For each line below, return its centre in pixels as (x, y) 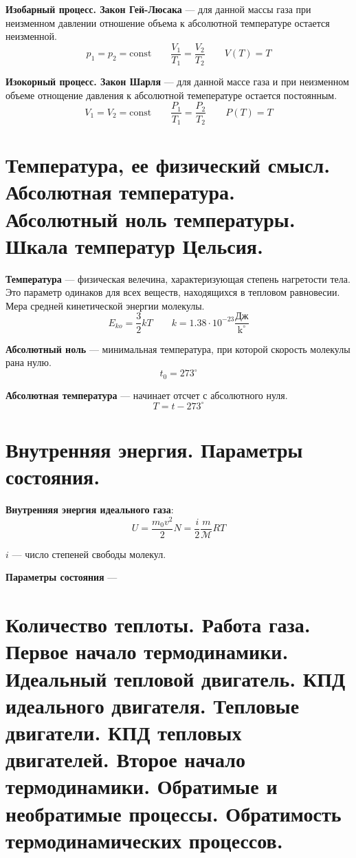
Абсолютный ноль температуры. (151, 218)
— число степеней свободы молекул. (89, 554)
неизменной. (31, 36)
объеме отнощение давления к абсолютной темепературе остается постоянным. (171, 95)
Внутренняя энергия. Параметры (154, 449)
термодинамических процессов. (144, 840)
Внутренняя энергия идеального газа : (90, 510)
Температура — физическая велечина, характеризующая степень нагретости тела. (178, 278)
